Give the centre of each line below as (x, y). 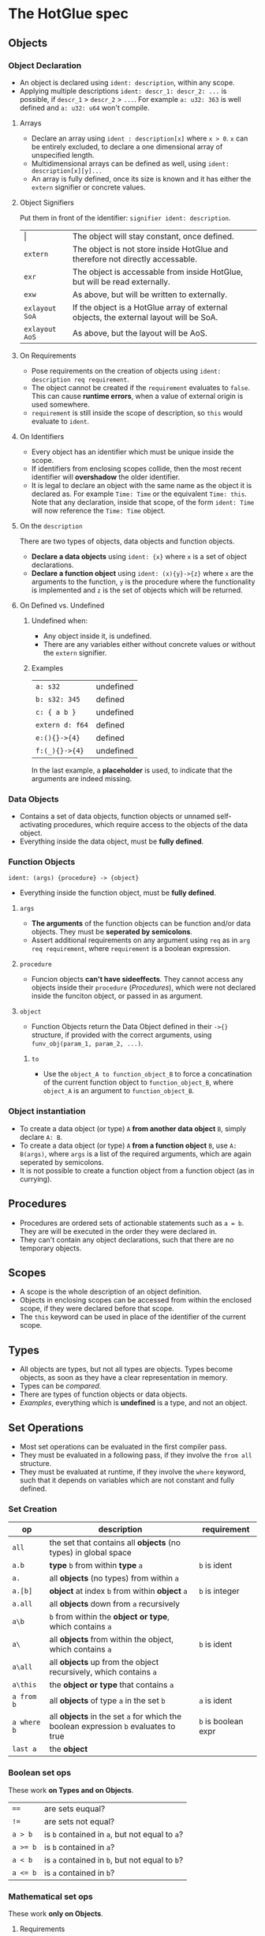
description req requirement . (80, 379)
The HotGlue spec (68, 14)
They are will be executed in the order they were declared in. (118, 1231)
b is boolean (221, 1721)
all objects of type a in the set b (107, 1701)
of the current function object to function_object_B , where (138, 1082)
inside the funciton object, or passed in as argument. (117, 996)
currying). (36, 1179)
